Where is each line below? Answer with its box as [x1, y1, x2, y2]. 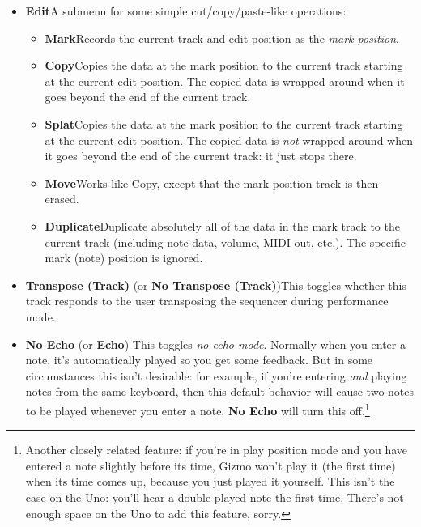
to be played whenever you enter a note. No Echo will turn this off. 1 [25, 399, 370, 419]
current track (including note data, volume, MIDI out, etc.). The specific [45, 233, 406, 250]
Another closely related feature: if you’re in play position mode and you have [25, 441, 408, 458]
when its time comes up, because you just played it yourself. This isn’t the [25, 473, 395, 490]
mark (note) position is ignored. [45, 249, 203, 266]
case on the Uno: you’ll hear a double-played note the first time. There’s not [25, 488, 404, 505]
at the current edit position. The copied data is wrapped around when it [45, 72, 405, 89]
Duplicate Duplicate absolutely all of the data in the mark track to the [45, 217, 400, 234]
